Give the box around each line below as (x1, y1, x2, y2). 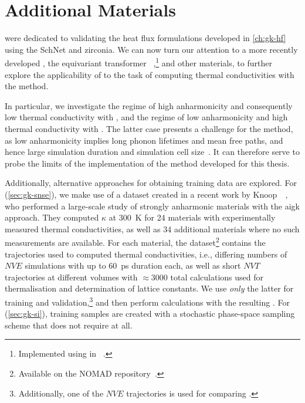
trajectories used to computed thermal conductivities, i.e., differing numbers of (5, 248, 287, 260)
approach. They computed (5, 211, 99, 223)
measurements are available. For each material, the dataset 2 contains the (5, 235, 266, 248)
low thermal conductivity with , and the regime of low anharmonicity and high (5, 111, 288, 123)
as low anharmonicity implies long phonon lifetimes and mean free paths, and (5, 134, 283, 146)
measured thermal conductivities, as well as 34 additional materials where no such (5, 222, 300, 235)
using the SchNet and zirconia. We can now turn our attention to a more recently (5, 43, 298, 55)
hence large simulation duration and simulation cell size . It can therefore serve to (5, 145, 300, 158)
